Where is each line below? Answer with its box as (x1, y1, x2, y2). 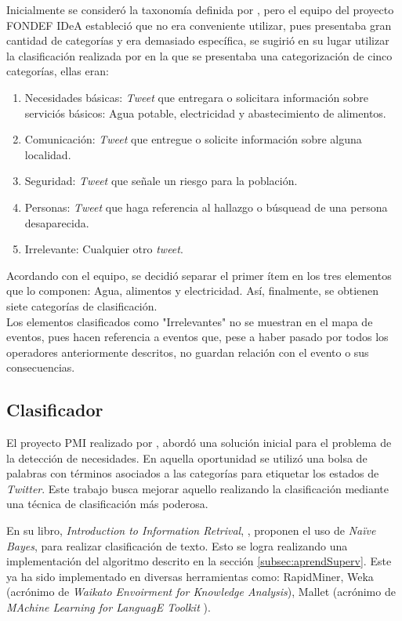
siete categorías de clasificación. (6, 297, 158, 314)
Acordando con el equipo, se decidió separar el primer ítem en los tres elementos (6, 267, 392, 283)
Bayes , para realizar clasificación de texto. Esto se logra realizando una (6, 537, 348, 554)
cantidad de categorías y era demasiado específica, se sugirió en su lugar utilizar (6, 32, 389, 49)
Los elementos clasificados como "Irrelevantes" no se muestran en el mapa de (6, 313, 373, 329)
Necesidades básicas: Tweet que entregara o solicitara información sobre (24, 89, 368, 105)
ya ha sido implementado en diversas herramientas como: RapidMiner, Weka (6, 568, 374, 584)
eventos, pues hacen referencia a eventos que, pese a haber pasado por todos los (6, 329, 389, 345)
